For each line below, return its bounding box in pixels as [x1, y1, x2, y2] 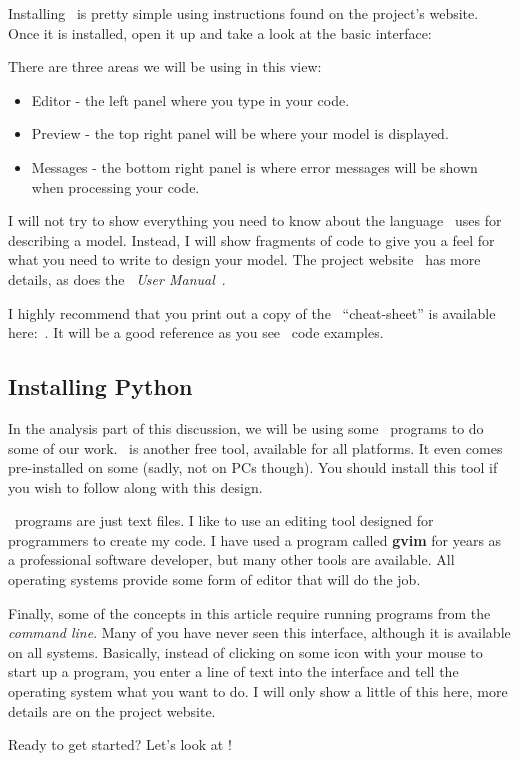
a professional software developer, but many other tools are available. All [8, 549, 455, 570]
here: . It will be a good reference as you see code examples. [8, 322, 384, 343]
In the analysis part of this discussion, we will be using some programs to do [8, 417, 484, 438]
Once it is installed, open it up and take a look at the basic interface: [8, 22, 432, 43]
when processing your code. [31, 176, 200, 197]
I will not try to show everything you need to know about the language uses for [8, 210, 502, 231]
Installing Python [8, 371, 193, 402]
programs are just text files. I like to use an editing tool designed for [14, 510, 434, 531]
